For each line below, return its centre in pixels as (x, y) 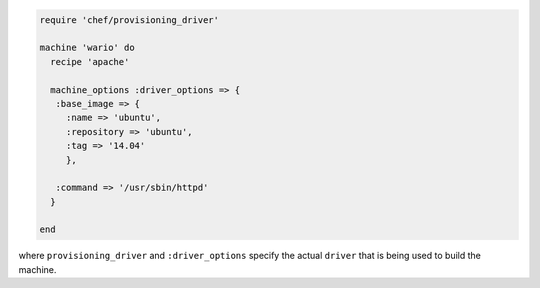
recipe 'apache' (90, 61)
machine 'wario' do (87, 48)
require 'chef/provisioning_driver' (129, 19)
